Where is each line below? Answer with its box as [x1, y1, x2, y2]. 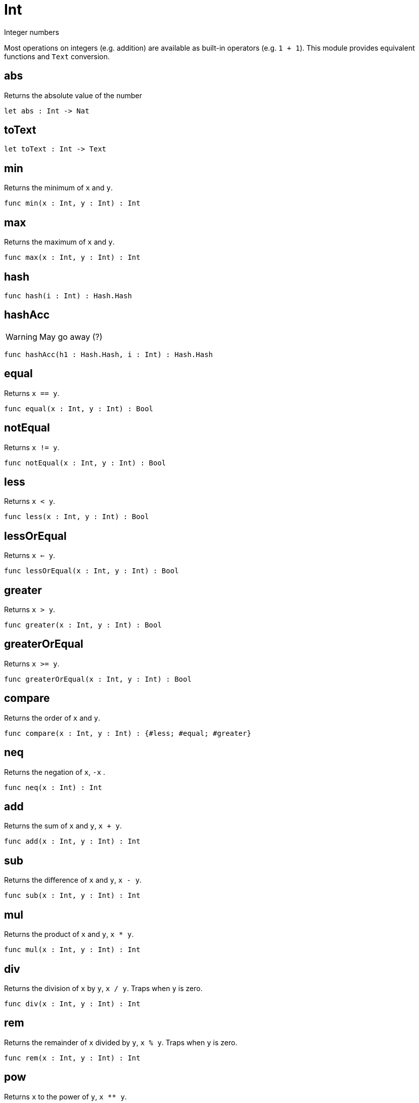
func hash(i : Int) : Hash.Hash [4, 291, 132, 300]
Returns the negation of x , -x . [4, 767, 106, 776]
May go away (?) [39, 331, 103, 342]
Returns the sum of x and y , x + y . [4, 821, 122, 831]
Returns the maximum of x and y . [4, 238, 115, 247]
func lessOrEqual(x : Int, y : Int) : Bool [4, 567, 179, 575]
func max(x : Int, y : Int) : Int [4, 253, 141, 262]
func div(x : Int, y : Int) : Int [4, 999, 141, 1008]
